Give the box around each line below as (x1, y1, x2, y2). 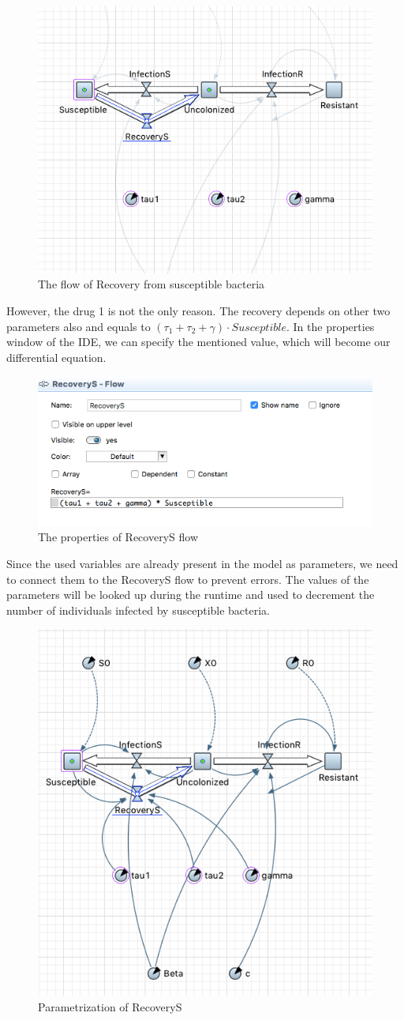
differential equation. (6, 348, 107, 365)
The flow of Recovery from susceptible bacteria (38, 276, 265, 292)
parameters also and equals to (6, 318, 151, 334)
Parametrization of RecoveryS (38, 998, 182, 1014)
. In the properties (286, 318, 375, 334)
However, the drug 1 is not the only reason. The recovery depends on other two (6, 302, 391, 318)
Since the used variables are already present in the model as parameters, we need (6, 555, 398, 571)
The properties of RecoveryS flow (38, 529, 198, 545)
